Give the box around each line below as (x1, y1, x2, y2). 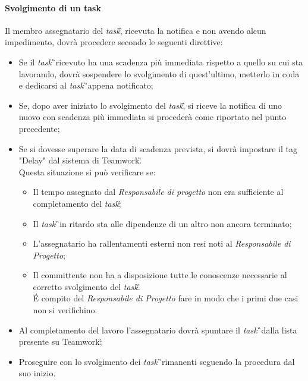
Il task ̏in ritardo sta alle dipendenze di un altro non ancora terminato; (33, 217, 292, 229)
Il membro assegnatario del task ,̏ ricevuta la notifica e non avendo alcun (5, 24, 266, 36)
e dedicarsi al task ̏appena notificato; (18, 79, 153, 92)
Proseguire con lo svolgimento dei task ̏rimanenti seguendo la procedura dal (18, 355, 295, 367)
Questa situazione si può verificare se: (18, 165, 156, 178)
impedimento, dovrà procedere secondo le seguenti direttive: (5, 36, 223, 48)
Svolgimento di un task (5, 1, 101, 14)
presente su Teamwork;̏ (18, 335, 102, 348)
